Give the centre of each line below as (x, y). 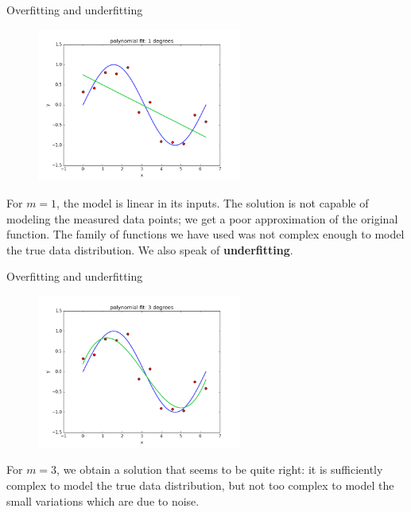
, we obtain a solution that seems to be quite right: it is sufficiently (220, 469)
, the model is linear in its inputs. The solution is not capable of (213, 202)
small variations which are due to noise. (103, 500)
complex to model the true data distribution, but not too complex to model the (200, 485)
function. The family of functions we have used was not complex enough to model (205, 234)
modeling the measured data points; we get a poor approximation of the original (202, 218)
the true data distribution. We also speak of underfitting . (150, 249)
